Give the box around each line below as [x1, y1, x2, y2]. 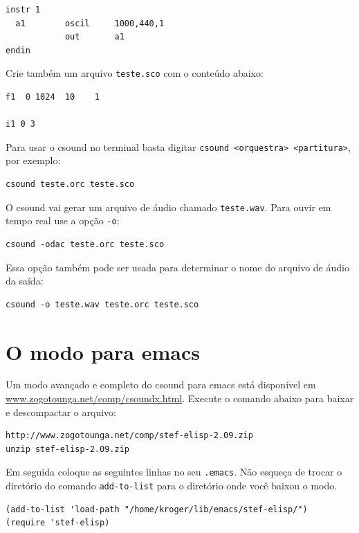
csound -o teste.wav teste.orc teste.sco [6, 299, 199, 309]
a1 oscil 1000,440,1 [15, 18, 165, 28]
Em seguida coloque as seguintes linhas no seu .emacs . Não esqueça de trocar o [6, 464, 342, 479]
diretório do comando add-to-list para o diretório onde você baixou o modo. [6, 478, 338, 493]
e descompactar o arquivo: [6, 404, 116, 419]
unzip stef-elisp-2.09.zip [6, 444, 129, 454]
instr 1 [6, 5, 41, 15]
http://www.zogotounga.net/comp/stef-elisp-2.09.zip [6, 431, 253, 441]
